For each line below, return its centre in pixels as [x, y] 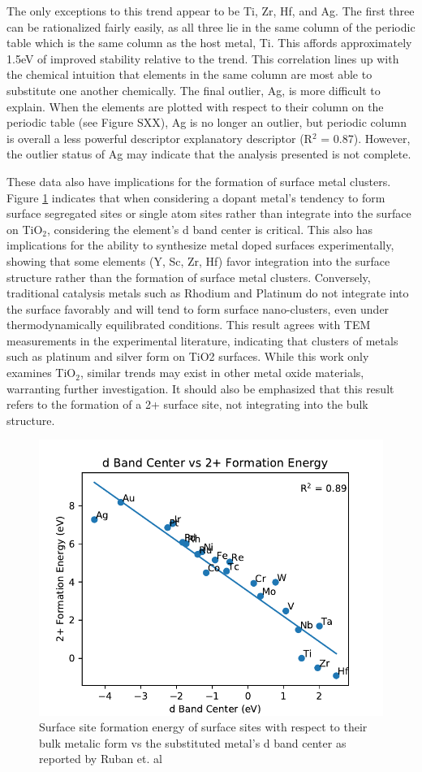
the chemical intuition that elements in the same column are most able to [189, 74]
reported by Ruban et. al [101, 759]
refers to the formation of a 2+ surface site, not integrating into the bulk [187, 404]
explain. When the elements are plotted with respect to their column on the [195, 106]
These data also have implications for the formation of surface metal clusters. [199, 181]
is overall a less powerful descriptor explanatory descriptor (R [159, 138]
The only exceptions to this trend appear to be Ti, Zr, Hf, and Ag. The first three [211, 11]
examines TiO [41, 373]
